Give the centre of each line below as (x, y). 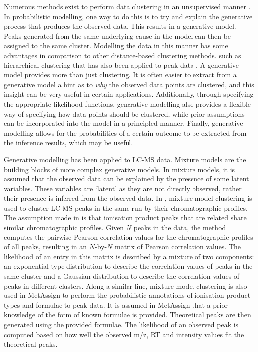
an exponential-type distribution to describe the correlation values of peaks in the (128, 266)
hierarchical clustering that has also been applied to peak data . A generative (121, 65)
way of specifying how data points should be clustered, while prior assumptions (124, 113)
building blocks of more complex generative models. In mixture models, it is (120, 169)
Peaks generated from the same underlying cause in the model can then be (118, 35)
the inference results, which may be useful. (69, 143)
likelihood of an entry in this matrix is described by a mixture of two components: (129, 256)
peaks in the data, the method (180, 227)
